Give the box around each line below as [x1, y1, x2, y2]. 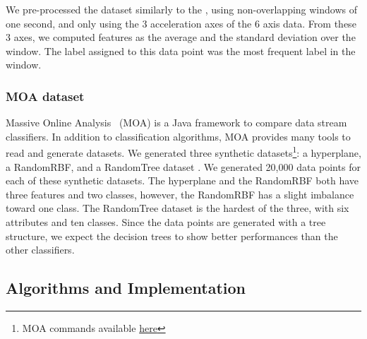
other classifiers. [6, 242, 75, 257]
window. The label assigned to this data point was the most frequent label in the [6, 43, 356, 58]
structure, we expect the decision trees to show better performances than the [6, 228, 338, 243]
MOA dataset [6, 87, 85, 105]
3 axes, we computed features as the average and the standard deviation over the [6, 30, 356, 44]
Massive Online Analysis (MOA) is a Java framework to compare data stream [6, 115, 347, 130]
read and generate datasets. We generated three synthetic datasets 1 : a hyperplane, [6, 143, 361, 160]
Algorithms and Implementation [6, 277, 246, 299]
